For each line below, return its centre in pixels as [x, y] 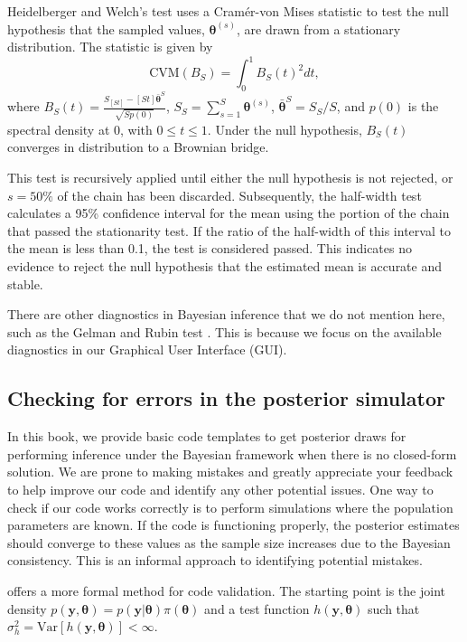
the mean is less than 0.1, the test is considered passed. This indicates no [210, 248]
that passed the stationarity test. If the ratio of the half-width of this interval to [229, 230]
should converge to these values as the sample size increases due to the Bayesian [229, 542]
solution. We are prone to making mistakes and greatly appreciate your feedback [230, 472]
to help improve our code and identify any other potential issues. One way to [220, 489]
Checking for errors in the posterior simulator [226, 398]
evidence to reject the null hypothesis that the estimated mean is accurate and [225, 266]
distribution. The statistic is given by [110, 47]
